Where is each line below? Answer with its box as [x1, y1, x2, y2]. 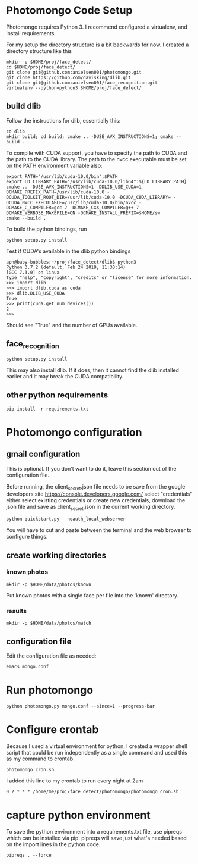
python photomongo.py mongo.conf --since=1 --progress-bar [6, 703, 155, 709]
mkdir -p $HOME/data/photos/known [6, 581, 92, 587]
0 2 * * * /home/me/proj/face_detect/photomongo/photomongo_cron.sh [6, 788, 179, 794]
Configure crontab [6, 723, 99, 737]
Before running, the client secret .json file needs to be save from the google [6, 483, 186, 492]
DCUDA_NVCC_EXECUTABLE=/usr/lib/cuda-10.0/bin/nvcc [6, 199, 136, 205]
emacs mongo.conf [6, 663, 49, 669]
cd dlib [6, 129, 25, 134]
